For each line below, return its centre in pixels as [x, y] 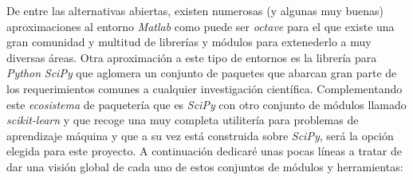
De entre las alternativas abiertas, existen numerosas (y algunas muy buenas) [195, 10]
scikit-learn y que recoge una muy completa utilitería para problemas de [183, 120]
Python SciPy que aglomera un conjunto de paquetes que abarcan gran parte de [202, 73]
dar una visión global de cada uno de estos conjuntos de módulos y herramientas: [205, 166]
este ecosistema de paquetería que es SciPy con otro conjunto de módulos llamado [206, 104]
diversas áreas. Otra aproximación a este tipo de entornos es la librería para [192, 57]
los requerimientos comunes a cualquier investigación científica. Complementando [205, 88]
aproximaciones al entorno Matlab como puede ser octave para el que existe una [201, 26]
